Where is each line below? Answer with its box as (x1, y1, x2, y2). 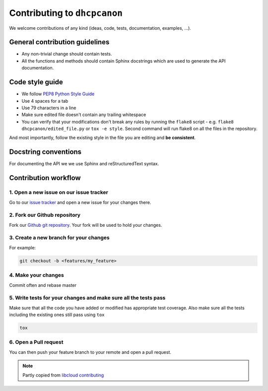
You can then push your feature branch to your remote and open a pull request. (9, 349, 171, 355)
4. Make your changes (9, 272, 64, 279)
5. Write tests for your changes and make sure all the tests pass (9, 294, 166, 301)
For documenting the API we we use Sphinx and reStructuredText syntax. (9, 161, 159, 167)
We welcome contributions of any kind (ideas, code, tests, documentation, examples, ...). (9, 25, 191, 31)
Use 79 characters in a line (21, 105, 76, 111)
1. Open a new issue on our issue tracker (9, 189, 109, 196)
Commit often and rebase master (9, 282, 77, 288)
